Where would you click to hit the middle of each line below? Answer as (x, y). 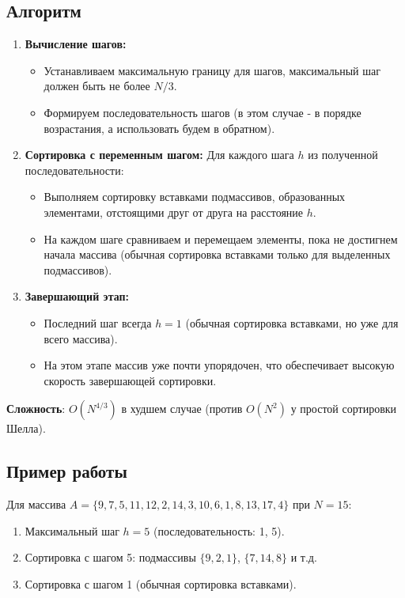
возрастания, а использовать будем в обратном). (159, 128)
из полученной (343, 155)
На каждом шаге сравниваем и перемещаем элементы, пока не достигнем (221, 238)
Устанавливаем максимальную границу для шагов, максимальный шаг (212, 70)
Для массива (36, 504)
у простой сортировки (344, 409)
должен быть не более (97, 86)
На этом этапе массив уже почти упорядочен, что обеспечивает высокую (219, 365)
